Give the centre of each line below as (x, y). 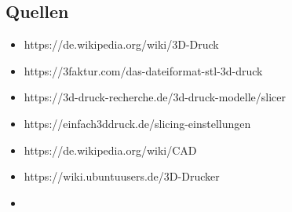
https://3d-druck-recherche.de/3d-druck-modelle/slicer (155, 97)
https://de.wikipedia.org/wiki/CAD (110, 150)
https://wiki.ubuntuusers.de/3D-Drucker (122, 176)
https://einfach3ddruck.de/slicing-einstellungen (137, 123)
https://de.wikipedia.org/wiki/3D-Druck (121, 44)
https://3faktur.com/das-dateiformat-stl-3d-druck (143, 70)
